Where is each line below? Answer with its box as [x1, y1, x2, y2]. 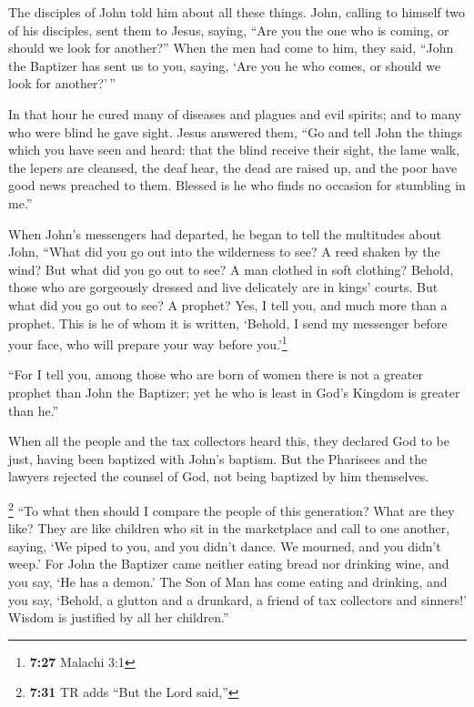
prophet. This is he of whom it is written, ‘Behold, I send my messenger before [8, 313, 448, 332]
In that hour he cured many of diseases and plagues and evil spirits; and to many [8, 104, 461, 123]
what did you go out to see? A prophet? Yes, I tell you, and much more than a [8, 295, 448, 314]
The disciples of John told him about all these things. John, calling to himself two [8, 3, 466, 21]
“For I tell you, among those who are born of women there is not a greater [8, 365, 423, 384]
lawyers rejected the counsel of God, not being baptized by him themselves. [8, 467, 429, 486]
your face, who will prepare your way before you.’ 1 [8, 332, 287, 353]
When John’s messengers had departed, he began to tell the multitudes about [8, 224, 441, 243]
